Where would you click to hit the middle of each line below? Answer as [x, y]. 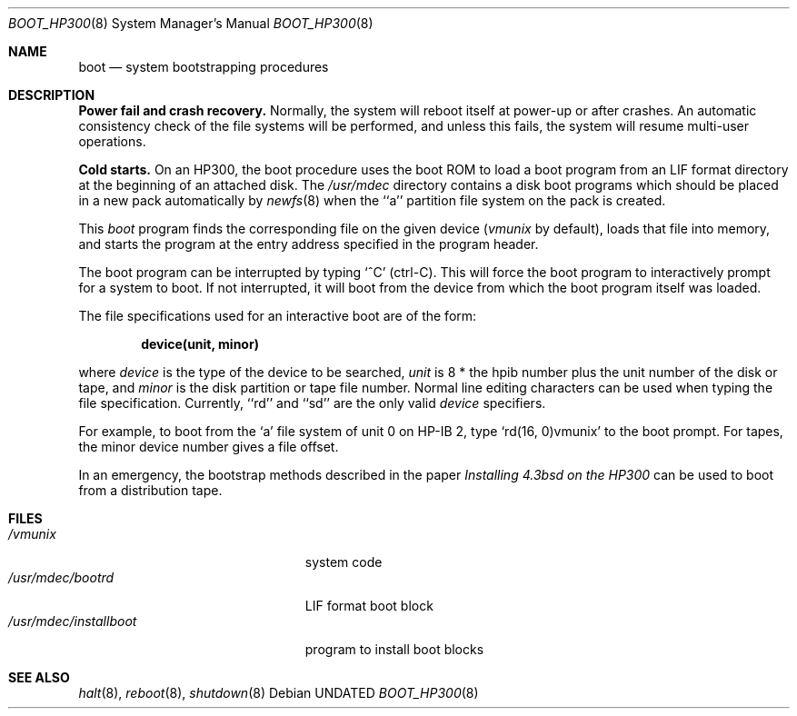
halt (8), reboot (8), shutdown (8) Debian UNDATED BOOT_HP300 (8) [279, 693]
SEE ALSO [39, 677]
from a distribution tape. [150, 490]
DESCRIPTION [52, 95]
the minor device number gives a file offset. [209, 447]
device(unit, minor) [200, 344]
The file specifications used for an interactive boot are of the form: [278, 316]
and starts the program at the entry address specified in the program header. [309, 244]
